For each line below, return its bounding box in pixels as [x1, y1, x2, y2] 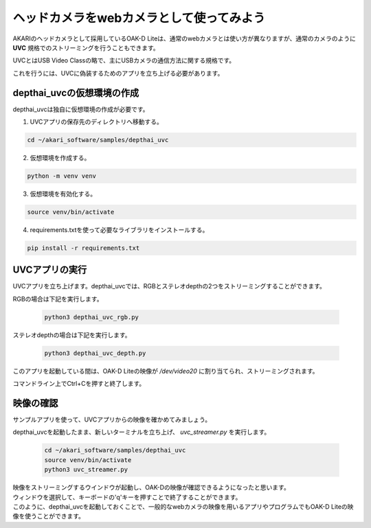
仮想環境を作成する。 [30, 153, 91, 161]
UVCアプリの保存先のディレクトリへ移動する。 [30, 117, 163, 126]
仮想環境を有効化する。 [30, 190, 96, 198]
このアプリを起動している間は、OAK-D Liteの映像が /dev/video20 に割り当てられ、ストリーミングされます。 [12, 367, 319, 375]
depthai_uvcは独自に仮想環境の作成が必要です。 [12, 105, 149, 113]
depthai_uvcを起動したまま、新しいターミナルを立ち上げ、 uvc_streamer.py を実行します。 [12, 428, 271, 436]
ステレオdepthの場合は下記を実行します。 [12, 330, 131, 339]
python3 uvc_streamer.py [44, 466, 128, 474]
